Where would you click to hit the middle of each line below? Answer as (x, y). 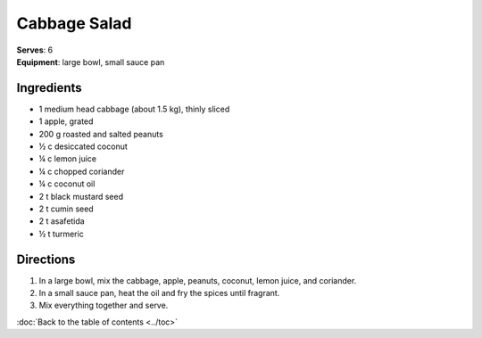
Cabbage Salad (74, 23)
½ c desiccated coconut (83, 146)
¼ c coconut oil (67, 184)
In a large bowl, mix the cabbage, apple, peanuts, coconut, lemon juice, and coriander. (198, 280)
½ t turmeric (61, 234)
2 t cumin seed (66, 209)
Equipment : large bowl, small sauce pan (91, 62)
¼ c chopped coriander (82, 171)
